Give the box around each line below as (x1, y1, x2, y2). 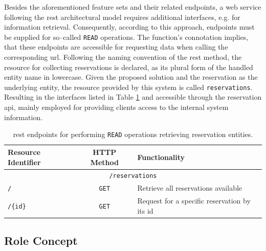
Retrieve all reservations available (137, 182, 242, 193)
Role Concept (4, 233, 78, 248)
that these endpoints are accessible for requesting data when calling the (4, 41, 228, 52)
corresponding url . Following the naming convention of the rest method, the (4, 52, 242, 62)
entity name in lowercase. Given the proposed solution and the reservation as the (4, 72, 258, 82)
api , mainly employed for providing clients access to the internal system (4, 102, 229, 112)
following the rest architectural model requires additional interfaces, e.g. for (4, 11, 240, 22)
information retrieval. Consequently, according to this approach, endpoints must (4, 21, 255, 32)
